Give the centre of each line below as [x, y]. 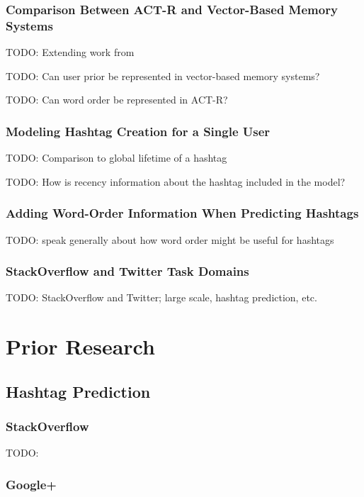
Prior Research [80, 346]
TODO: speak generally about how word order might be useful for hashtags [170, 239]
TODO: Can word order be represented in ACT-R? [117, 100]
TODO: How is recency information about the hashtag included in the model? [176, 181]
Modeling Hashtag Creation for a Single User [138, 131]
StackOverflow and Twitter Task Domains [127, 271]
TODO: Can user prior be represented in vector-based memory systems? [163, 76]
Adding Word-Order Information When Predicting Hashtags [182, 213]
